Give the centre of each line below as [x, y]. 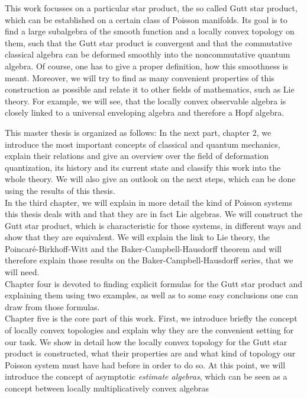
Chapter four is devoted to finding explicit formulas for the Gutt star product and [154, 283]
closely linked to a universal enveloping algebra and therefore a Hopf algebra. [145, 112]
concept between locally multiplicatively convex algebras [107, 388]
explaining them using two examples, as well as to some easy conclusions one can [151, 295]
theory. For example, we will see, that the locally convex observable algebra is [146, 101]
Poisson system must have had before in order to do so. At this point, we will [145, 364]
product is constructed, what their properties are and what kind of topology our [150, 353]
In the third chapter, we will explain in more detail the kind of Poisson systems [149, 202]
